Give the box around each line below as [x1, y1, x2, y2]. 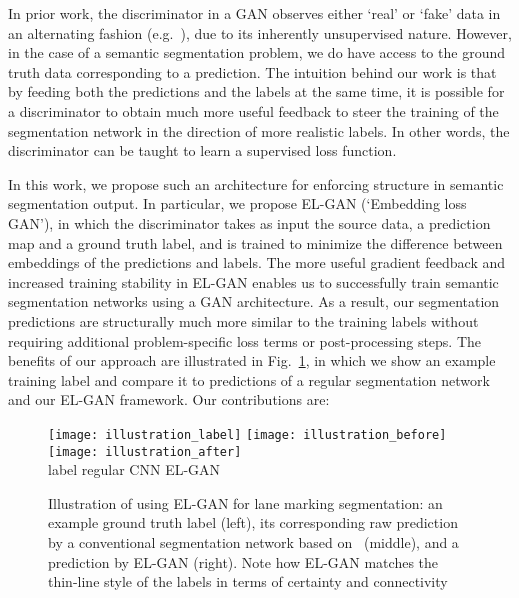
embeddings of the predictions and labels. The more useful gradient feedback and [8, 252, 506, 273]
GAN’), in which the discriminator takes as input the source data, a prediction [8, 212, 491, 233]
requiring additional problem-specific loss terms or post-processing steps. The [8, 330, 482, 351]
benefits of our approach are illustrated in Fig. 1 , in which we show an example [8, 350, 496, 371]
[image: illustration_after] [48, 444, 242, 459]
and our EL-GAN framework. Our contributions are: [8, 389, 330, 410]
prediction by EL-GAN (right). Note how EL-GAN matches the [48, 551, 439, 572]
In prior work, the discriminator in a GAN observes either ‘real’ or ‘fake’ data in [8, 3, 501, 23]
